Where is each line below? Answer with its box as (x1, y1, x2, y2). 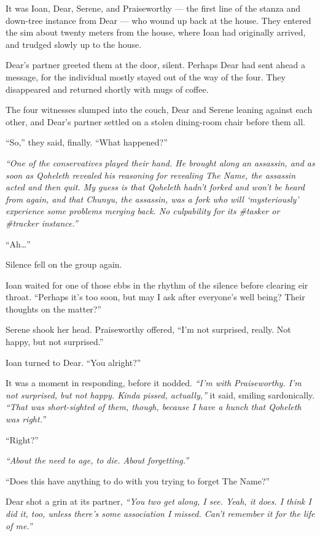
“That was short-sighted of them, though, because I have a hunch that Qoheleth (6, 400, 302, 413)
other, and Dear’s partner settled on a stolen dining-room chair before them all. (6, 115, 305, 128)
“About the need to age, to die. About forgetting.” (6, 454, 189, 467)
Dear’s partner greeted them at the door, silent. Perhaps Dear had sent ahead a (6, 58, 306, 71)
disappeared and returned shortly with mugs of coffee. (6, 82, 209, 95)
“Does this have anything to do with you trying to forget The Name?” (6, 474, 270, 487)
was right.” (6, 413, 46, 425)
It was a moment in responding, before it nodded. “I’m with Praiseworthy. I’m (6, 376, 302, 389)
